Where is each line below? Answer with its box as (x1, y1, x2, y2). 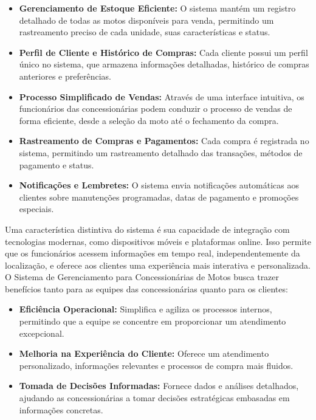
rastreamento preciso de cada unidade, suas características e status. (19, 26, 270, 38)
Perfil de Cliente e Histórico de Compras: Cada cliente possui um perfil (19, 46, 308, 58)
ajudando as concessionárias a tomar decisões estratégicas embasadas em (19, 391, 290, 404)
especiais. (19, 202, 54, 215)
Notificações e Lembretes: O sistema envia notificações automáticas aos (19, 179, 299, 191)
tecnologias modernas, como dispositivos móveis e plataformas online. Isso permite (5, 235, 311, 247)
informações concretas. (19, 403, 103, 416)
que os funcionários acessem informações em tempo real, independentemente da (5, 247, 300, 260)
